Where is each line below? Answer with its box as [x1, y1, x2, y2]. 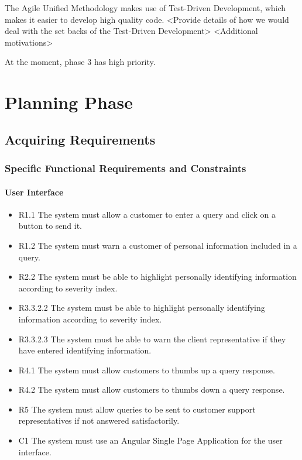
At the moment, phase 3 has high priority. [5, 56, 156, 68]
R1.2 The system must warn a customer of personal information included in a [18, 239, 297, 251]
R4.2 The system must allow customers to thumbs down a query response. [18, 383, 285, 396]
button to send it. [18, 219, 83, 232]
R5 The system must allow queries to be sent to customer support [18, 403, 256, 415]
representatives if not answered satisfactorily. [18, 414, 180, 427]
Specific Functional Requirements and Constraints [5, 161, 246, 176]
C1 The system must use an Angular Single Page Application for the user [18, 434, 283, 447]
